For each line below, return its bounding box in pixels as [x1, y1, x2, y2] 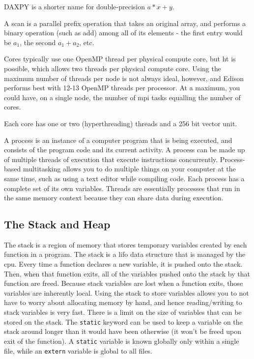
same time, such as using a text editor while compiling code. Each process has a [4, 173, 245, 183]
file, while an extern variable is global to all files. [4, 345, 152, 356]
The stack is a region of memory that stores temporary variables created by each [4, 239, 247, 249]
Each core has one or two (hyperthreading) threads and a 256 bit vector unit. [4, 118, 237, 128]
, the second [20, 37, 56, 47]
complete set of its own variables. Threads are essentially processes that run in [4, 183, 240, 193]
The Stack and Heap [4, 217, 111, 232]
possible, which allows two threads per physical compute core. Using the [4, 63, 221, 73]
